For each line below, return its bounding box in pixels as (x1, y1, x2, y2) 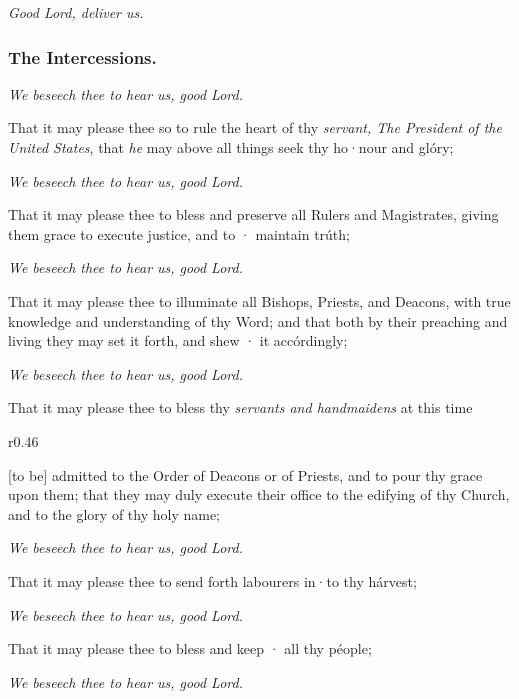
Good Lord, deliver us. (8, 2, 144, 22)
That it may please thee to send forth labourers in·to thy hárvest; (8, 570, 417, 591)
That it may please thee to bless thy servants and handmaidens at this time (8, 397, 473, 418)
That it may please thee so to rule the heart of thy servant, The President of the (8, 117, 502, 138)
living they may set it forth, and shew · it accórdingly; (8, 330, 348, 351)
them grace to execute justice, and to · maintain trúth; (8, 223, 350, 244)
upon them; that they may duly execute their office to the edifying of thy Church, (8, 484, 510, 505)
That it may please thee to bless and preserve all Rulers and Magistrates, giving (8, 204, 499, 225)
